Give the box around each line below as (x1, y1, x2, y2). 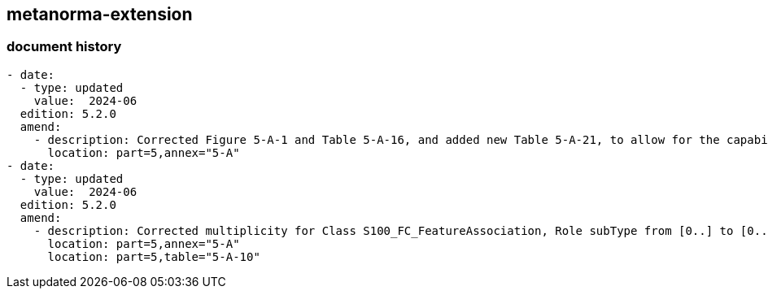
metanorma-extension (7, 4, 193, 24)
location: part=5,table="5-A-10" (47, 249, 260, 263)
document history (7, 38, 122, 55)
